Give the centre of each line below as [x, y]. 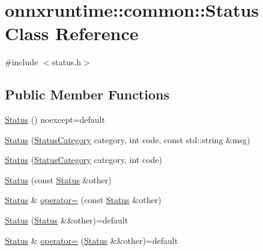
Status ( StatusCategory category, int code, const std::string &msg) [128, 139]
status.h [66, 62]
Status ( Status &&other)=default [67, 220]
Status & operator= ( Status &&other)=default [92, 240]
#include [22, 62]
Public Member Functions [87, 94]
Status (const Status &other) [58, 179]
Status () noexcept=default [55, 120]
